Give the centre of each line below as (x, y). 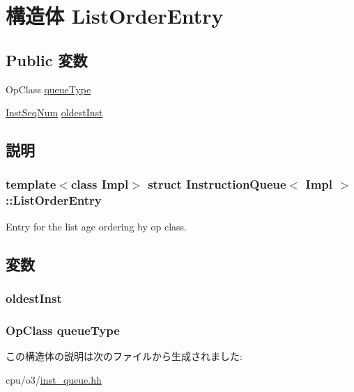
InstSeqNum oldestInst (54, 112)
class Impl (100, 184)
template (31, 184)
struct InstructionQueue (217, 184)
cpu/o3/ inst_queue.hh (54, 379)
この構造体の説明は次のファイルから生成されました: (124, 356)
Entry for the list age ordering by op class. (96, 226)
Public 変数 (47, 60)
